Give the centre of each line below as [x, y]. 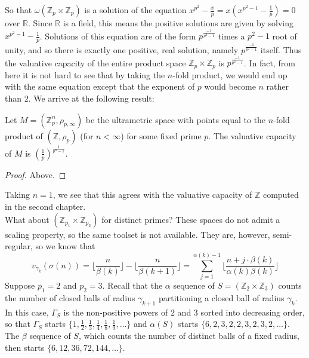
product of [24, 135]
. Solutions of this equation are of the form [118, 36]
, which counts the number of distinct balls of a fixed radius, [189, 335]
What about [27, 219]
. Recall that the [132, 285]
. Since [40, 23]
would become [230, 86]
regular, [19, 246]
